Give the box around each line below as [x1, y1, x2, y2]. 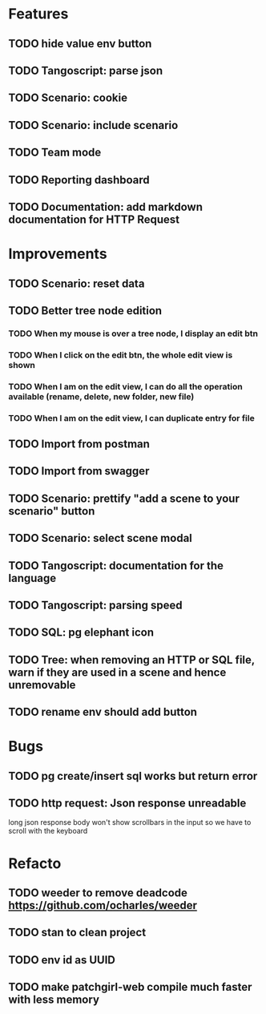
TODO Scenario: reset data [8, 277, 145, 290]
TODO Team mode [8, 146, 102, 160]
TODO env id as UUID [8, 953, 116, 967]
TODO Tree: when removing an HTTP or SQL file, [8, 652, 255, 666]
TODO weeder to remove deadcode [8, 887, 188, 900]
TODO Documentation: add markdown [8, 200, 203, 213]
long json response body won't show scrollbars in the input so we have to [8, 818, 252, 827]
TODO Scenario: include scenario [8, 118, 179, 132]
